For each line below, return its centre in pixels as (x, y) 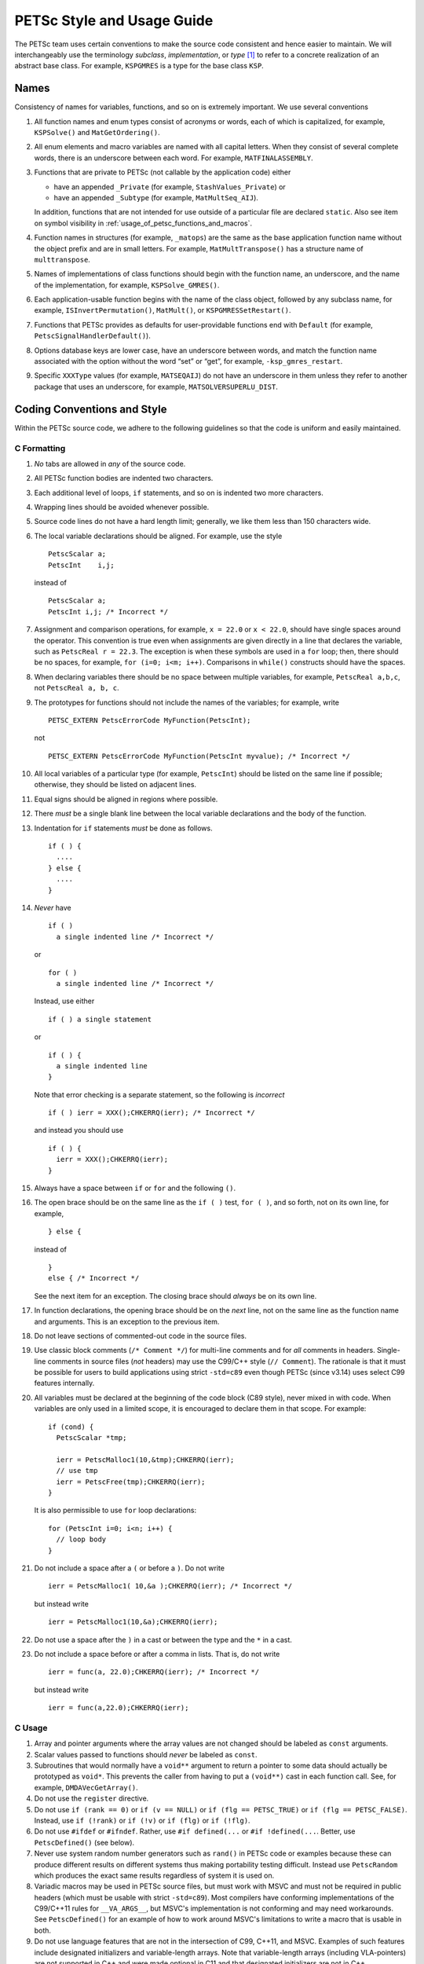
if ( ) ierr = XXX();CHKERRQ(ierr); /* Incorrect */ (152, 1113)
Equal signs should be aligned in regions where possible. (126, 799)
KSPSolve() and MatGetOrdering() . (97, 133)
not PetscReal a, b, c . (77, 688)
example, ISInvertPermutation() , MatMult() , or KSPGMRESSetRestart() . (163, 310)
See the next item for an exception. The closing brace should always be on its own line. (175, 1295)
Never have (53, 907)
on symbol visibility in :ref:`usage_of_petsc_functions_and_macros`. (143, 223)
